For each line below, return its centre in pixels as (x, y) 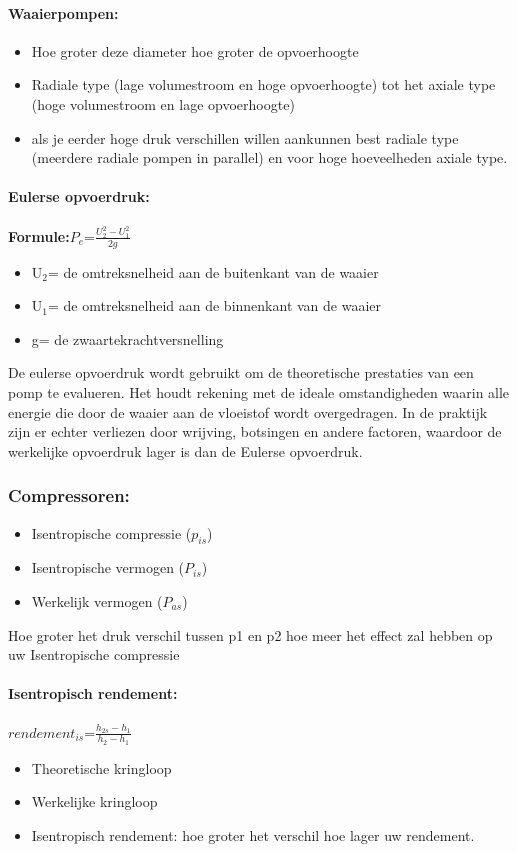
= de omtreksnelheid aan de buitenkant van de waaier (213, 271)
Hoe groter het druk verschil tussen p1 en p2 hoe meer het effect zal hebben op (250, 634)
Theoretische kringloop (101, 767)
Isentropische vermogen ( (108, 567)
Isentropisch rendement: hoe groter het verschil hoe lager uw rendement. (253, 835)
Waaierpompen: (63, 12)
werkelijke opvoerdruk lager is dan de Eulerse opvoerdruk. (185, 450)
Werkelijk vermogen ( (97, 601)
